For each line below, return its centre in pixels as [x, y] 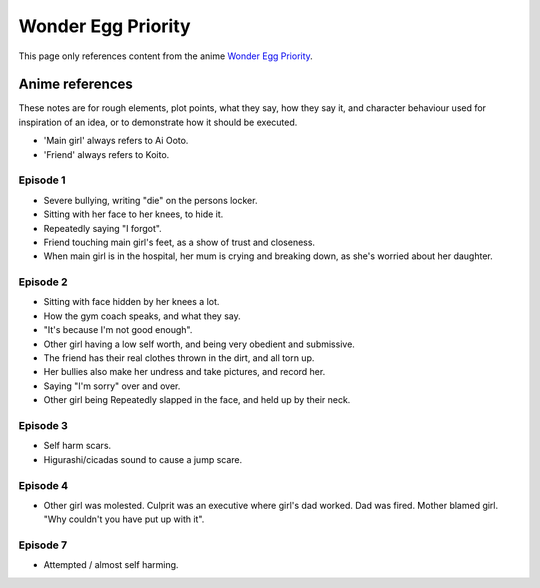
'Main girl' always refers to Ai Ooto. [116, 141]
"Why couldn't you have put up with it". [124, 519]
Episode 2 [43, 282]
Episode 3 [43, 425]
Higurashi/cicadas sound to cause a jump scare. [143, 459]
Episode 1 [42, 180]
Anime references [76, 84]
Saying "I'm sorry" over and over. [112, 386]
